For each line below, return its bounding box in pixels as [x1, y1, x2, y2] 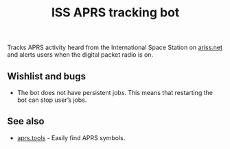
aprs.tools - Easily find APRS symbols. [16, 133, 126, 141]
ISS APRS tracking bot [51, 5, 180, 21]
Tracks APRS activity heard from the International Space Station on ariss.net [7, 43, 223, 52]
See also [7, 116, 45, 127]
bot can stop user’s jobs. [16, 96, 87, 104]
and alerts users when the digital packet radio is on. [7, 51, 154, 59]
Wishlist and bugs [7, 70, 86, 82]
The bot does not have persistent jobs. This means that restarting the [16, 89, 213, 96]
